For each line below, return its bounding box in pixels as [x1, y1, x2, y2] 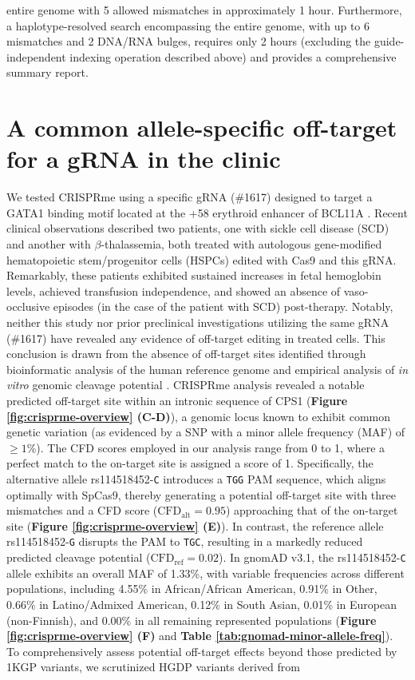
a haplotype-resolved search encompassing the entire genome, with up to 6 [6, 17, 370, 34]
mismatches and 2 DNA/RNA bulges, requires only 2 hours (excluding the [6, 33, 371, 50]
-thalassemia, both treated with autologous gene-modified [101, 236, 382, 253]
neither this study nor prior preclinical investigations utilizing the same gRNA [6, 314, 389, 331]
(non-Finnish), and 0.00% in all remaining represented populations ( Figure [6, 611, 377, 628]
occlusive [6, 298, 50, 315]
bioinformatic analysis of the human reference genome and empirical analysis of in [6, 360, 409, 377]
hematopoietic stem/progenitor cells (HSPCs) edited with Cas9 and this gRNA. [6, 251, 397, 268]
